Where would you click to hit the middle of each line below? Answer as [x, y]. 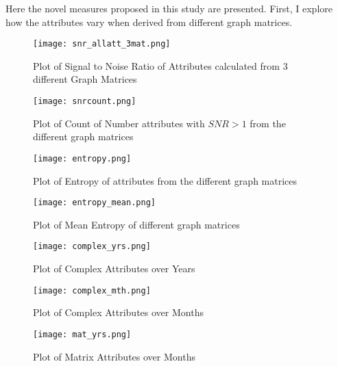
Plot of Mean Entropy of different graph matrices [136, 224]
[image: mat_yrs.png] [82, 334]
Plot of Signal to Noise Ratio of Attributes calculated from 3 [160, 65]
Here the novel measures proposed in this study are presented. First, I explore [169, 8]
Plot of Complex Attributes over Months [118, 312]
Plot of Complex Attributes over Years [114, 269]
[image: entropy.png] [82, 158]
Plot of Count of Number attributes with [119, 123]
